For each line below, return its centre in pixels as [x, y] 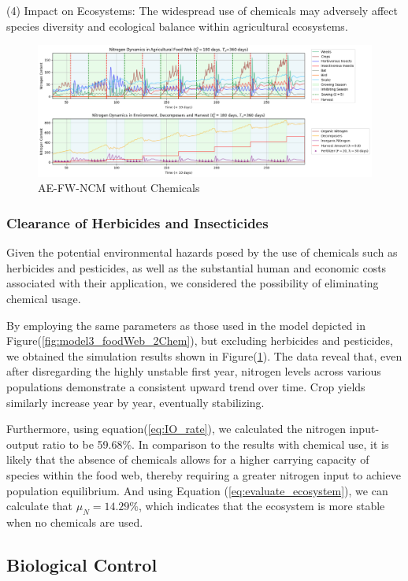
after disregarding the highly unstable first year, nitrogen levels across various [194, 371]
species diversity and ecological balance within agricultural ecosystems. [177, 26]
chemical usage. [44, 299]
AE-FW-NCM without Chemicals [119, 188]
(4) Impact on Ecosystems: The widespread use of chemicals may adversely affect [202, 10]
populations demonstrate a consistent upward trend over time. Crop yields [186, 387]
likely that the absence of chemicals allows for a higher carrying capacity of [188, 459]
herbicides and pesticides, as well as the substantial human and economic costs [197, 267]
